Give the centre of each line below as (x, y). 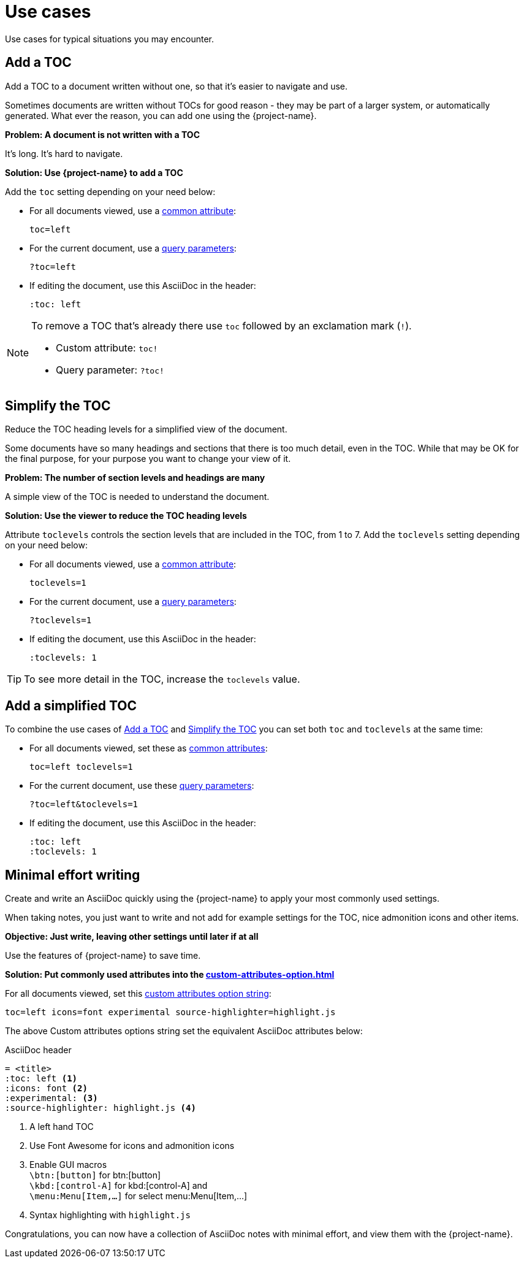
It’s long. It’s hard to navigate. (64, 153)
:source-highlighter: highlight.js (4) (101, 1108)
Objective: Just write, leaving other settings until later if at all (132, 937)
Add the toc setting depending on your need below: (110, 191)
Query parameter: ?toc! (110, 370)
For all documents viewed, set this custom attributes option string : (138, 994)
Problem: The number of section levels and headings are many (135, 478)
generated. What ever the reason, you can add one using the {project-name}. (161, 115)
